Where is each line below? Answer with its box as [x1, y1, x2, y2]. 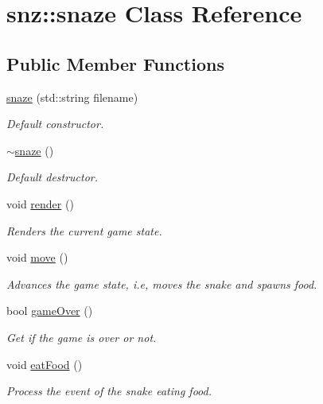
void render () [6, 195, 74, 212]
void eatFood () [6, 355, 83, 372]
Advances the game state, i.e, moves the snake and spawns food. [6, 275, 317, 292]
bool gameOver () [6, 302, 93, 319]
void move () [6, 249, 68, 266]
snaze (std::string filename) [6, 88, 138, 105]
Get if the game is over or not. [6, 328, 157, 345]
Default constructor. [6, 115, 104, 132]
